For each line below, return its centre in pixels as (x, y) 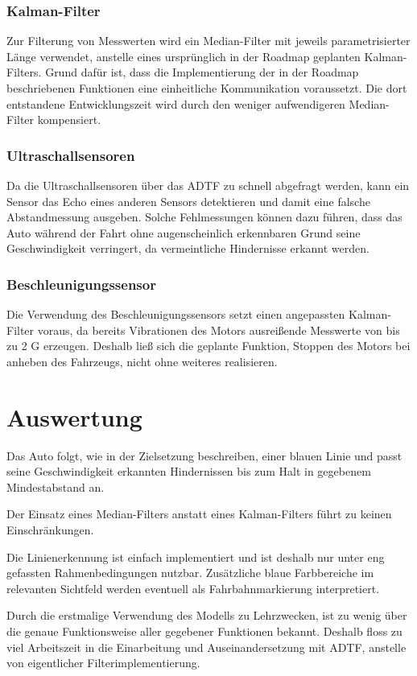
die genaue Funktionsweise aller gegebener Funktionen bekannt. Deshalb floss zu (204, 631)
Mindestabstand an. (56, 486)
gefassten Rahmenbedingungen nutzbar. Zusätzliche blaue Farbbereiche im (190, 573)
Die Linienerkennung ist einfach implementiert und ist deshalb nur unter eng (196, 556)
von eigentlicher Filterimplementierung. (103, 663)
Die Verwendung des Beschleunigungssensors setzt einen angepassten (176, 314)
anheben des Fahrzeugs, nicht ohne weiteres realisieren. (142, 361)
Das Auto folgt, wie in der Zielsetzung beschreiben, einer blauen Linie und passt (204, 455)
